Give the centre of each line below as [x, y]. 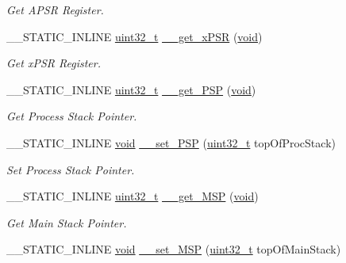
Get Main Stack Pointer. [67, 222]
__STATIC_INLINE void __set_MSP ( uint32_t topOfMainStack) [174, 249]
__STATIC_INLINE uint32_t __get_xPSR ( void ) [135, 36]
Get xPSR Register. [54, 63]
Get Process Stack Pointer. [72, 116]
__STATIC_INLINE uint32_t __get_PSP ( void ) [131, 89]
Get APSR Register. [55, 10]
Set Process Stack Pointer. [71, 169]
